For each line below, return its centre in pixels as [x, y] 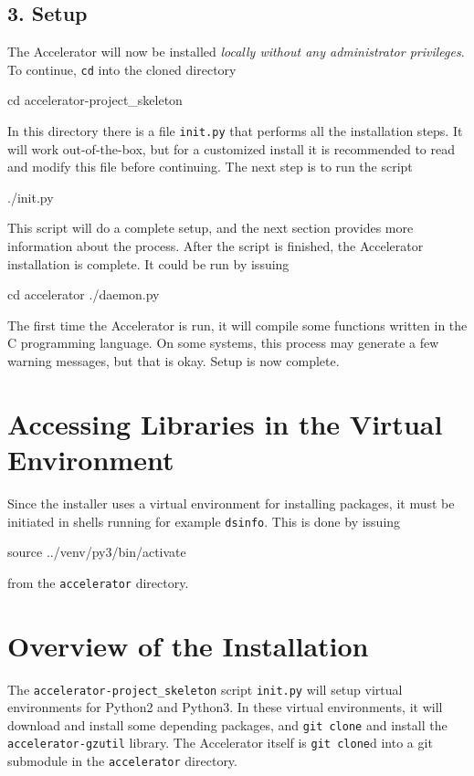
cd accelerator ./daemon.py [84, 294]
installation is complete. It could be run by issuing [148, 263]
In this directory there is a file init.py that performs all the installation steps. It [235, 131]
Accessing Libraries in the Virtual [225, 423]
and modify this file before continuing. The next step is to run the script [210, 167]
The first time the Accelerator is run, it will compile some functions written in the [237, 325]
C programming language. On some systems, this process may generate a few [223, 343]
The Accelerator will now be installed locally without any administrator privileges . [236, 52]
